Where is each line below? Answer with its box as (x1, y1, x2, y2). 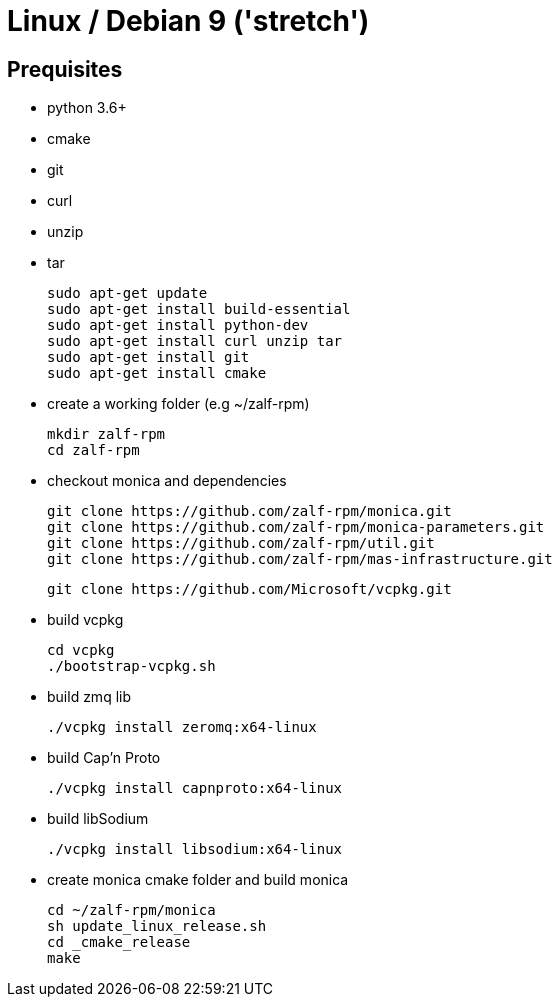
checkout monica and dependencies (47, 472, 287, 490)
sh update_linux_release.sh (47, 918, 267, 935)
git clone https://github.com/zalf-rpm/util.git (47, 535, 435, 552)
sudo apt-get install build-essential (47, 301, 351, 318)
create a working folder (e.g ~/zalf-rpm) (47, 395, 310, 413)
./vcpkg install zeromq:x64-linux (47, 719, 317, 736)
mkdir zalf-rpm (47, 426, 166, 443)
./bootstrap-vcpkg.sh (47, 658, 216, 675)
